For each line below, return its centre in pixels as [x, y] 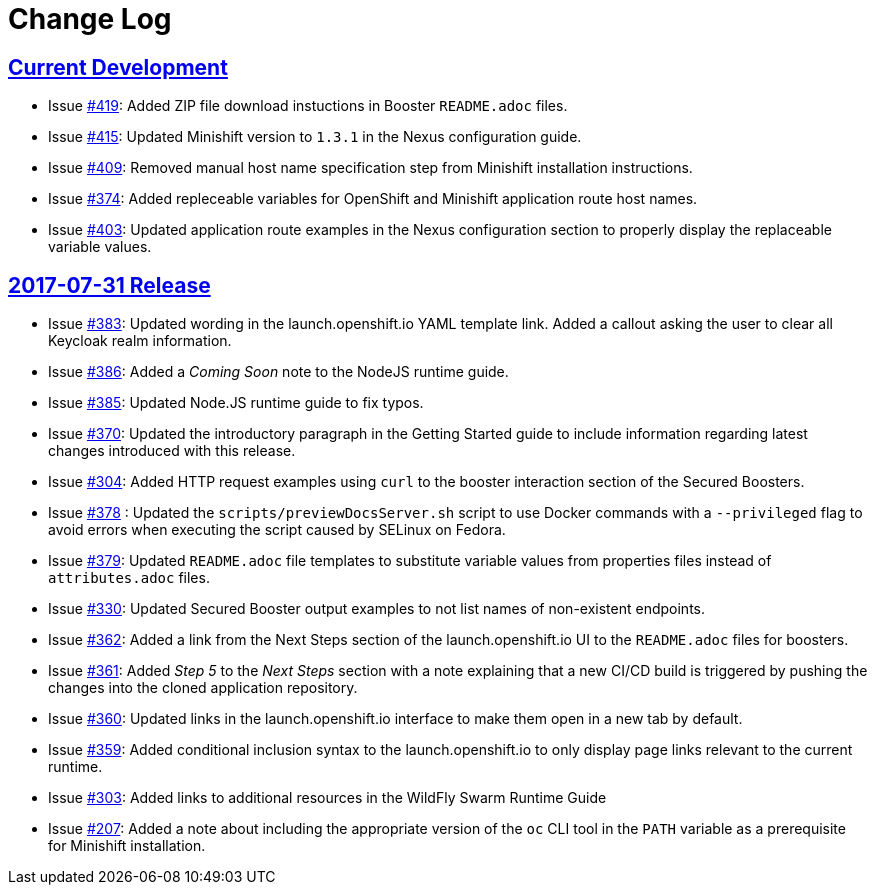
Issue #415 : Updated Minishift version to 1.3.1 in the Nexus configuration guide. [315, 137]
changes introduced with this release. [172, 451]
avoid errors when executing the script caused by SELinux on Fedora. [277, 530]
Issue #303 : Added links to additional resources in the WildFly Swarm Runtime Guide [327, 798]
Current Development [118, 67]
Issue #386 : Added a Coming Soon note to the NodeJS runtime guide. [278, 372]
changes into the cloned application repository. [203, 688]
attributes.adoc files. [129, 578]
